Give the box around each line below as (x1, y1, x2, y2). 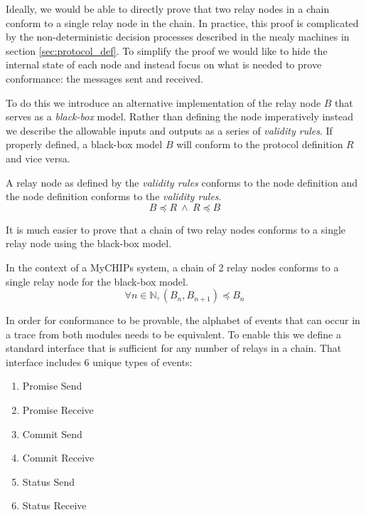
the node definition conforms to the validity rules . (6, 189, 222, 204)
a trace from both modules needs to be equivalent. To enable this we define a (6, 326, 341, 341)
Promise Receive (22, 402, 94, 417)
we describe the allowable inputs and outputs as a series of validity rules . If (6, 123, 333, 137)
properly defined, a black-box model (6, 137, 163, 152)
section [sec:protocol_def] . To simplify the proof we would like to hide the (6, 43, 328, 58)
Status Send (22, 474, 75, 489)
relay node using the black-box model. (6, 236, 172, 251)
